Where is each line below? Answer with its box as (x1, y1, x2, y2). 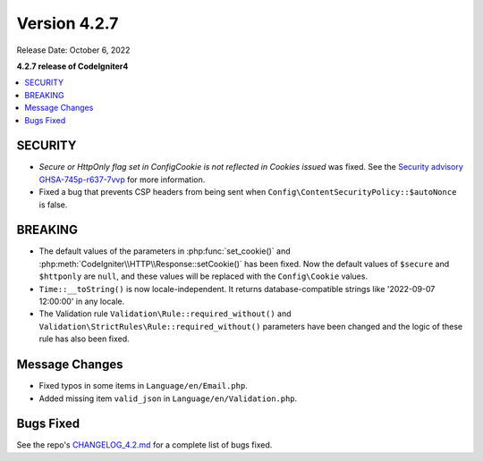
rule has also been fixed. (38, 333, 130, 344)
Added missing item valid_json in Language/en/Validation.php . (38, 393, 298, 404)
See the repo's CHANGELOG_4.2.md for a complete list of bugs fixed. (16, 440, 273, 450)
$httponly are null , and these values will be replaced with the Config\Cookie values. (38, 271, 369, 281)
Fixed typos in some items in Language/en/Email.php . (38, 381, 248, 391)
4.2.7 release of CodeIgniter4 (16, 61, 129, 71)
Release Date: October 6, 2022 (16, 45, 131, 55)
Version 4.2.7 (16, 13, 119, 33)
